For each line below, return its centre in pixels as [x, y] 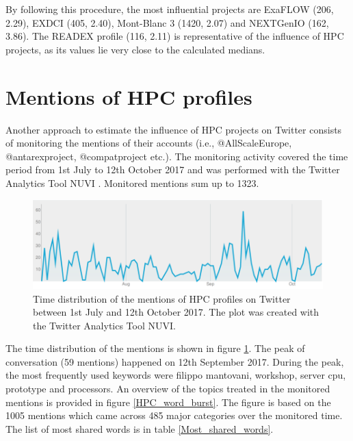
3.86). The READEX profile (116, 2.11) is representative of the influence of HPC [175, 36]
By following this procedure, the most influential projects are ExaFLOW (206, [170, 9]
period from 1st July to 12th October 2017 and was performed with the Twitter [173, 169]
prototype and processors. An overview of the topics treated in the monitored [168, 389]
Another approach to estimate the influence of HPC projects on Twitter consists [174, 129]
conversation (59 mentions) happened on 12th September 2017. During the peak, [175, 361]
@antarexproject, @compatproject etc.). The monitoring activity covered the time [177, 156]
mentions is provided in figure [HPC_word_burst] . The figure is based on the [168, 402]
